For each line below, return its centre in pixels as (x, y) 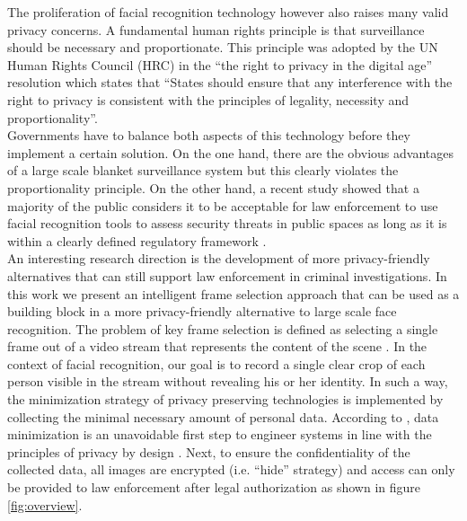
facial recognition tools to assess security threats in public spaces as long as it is (227, 223)
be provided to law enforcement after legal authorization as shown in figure (214, 487)
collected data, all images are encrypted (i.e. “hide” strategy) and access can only (231, 469)
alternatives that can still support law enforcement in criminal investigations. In (227, 275)
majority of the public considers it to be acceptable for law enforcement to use (223, 205)
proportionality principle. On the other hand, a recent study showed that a (213, 187)
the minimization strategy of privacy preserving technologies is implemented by (225, 399)
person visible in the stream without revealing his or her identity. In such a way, (228, 381)
